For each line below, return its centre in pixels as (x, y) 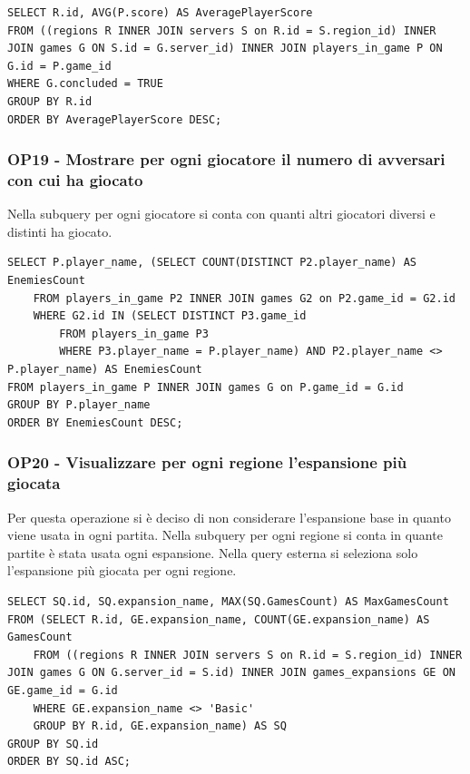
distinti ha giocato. (60, 231)
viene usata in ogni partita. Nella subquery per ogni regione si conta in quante (225, 535)
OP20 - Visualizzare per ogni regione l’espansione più (207, 462)
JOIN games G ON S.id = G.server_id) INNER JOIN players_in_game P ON (225, 49)
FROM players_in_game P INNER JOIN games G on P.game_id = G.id (206, 387)
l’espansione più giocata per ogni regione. (122, 570)
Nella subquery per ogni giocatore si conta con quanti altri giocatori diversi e (221, 214)
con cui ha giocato (75, 180)
